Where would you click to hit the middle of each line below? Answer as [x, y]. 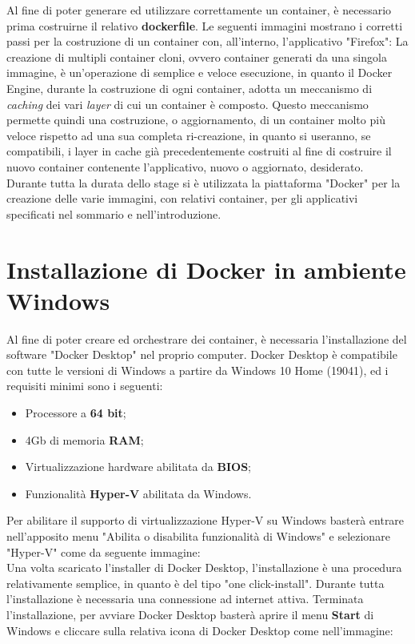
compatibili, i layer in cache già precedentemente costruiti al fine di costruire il [199, 151]
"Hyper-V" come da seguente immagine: [104, 551]
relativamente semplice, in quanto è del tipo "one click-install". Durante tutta [196, 583]
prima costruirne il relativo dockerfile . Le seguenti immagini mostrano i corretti [205, 25]
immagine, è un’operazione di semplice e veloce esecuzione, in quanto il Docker [200, 72]
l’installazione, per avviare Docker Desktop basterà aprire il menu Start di [190, 614]
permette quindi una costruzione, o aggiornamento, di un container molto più [196, 120]
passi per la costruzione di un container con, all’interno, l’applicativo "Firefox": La [207, 41]
